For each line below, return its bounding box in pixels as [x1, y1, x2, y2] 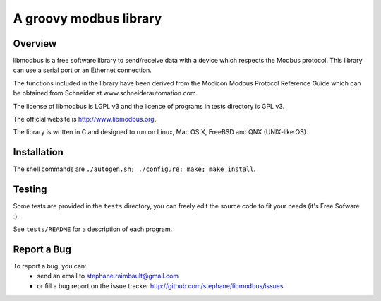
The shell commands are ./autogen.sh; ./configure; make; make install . [13, 165, 256, 173]
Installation [13, 146, 64, 158]
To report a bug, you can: [13, 261, 87, 270]
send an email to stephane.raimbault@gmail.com [37, 272, 179, 281]
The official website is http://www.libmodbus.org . [13, 115, 157, 124]
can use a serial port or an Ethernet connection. [13, 66, 152, 74]
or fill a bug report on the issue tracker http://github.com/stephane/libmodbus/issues [37, 281, 284, 290]
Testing [13, 184, 47, 196]
